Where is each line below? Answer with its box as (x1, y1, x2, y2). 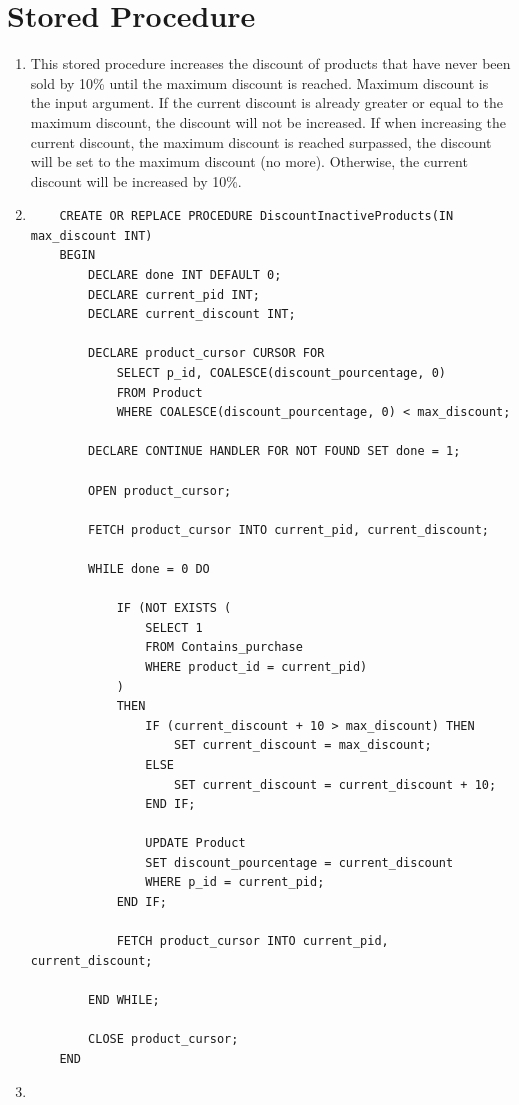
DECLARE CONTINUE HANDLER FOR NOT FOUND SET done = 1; (88, 444, 461, 459)
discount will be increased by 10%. (30, 170, 242, 191)
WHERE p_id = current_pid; (145, 875, 325, 890)
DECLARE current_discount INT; (88, 307, 296, 322)
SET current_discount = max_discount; (173, 738, 432, 753)
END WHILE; (88, 993, 160, 1008)
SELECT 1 (145, 620, 203, 635)
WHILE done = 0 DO (88, 561, 210, 576)
